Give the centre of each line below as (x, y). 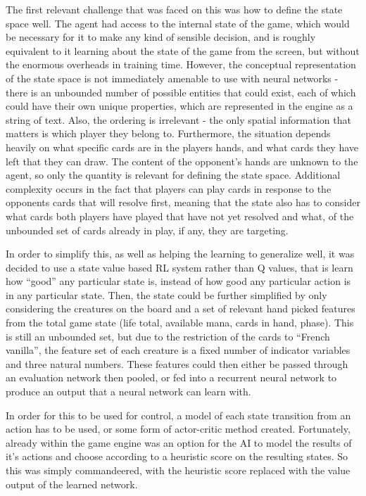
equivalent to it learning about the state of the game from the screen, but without (183, 50)
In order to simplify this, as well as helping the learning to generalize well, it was (180, 254)
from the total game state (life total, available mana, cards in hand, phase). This (180, 323)
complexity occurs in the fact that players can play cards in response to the (169, 188)
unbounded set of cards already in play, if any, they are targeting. (147, 230)
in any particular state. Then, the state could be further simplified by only (166, 294)
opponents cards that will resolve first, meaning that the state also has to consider (183, 202)
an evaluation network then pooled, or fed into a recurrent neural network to (171, 377)
